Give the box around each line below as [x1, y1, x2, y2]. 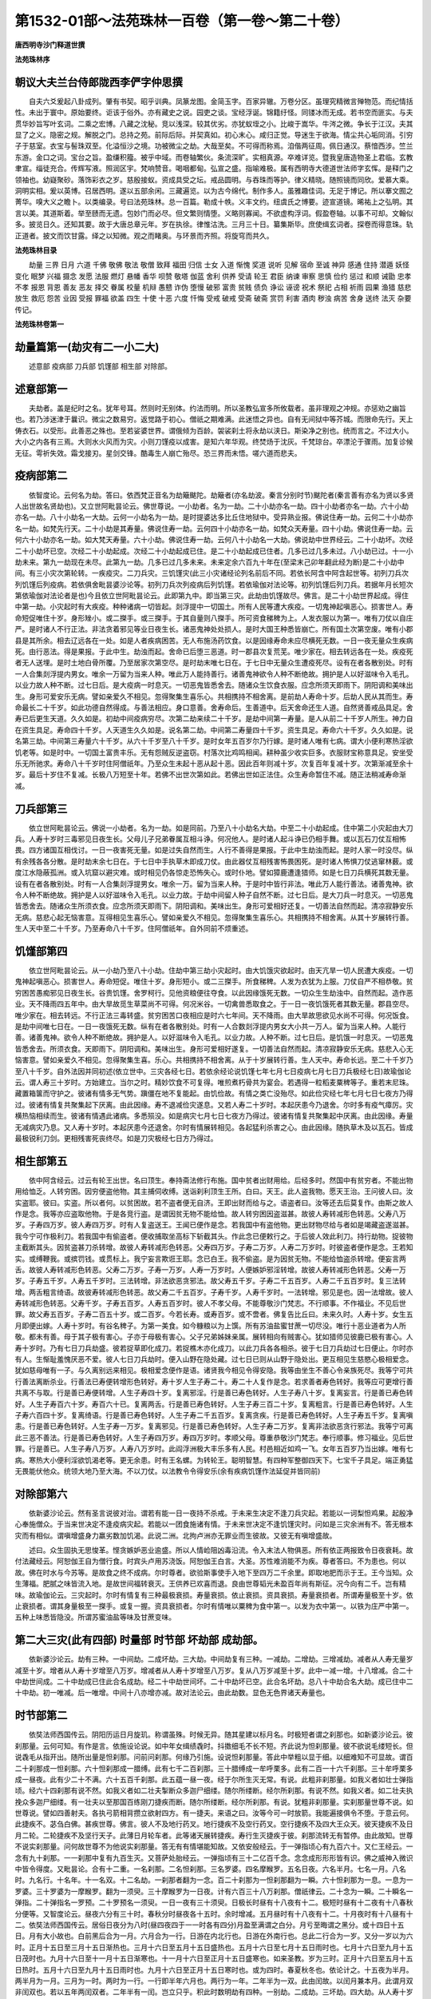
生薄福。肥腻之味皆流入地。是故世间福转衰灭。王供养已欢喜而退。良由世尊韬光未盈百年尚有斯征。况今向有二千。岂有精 [14, 1579, 406, 1589]
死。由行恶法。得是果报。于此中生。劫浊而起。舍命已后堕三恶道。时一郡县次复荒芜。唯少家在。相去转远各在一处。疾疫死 [14, 647, 413, 656]
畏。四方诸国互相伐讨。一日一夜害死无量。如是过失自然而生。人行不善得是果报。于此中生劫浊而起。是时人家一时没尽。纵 [14, 845, 413, 855]
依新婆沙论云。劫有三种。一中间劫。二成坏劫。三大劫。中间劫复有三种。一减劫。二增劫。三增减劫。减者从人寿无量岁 [28, 1654, 413, 1664]
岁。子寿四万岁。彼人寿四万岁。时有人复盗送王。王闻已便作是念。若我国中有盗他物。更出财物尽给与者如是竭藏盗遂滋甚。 [14, 1220, 413, 1230]
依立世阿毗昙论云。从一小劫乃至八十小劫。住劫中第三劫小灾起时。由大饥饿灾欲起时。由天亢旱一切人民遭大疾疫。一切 [28, 966, 413, 976]
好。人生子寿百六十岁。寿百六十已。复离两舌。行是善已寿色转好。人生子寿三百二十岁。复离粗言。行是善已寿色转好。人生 [14, 1399, 413, 1409]
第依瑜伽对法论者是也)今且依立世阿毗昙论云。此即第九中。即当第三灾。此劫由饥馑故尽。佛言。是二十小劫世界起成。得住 [14, 591, 409, 600]
